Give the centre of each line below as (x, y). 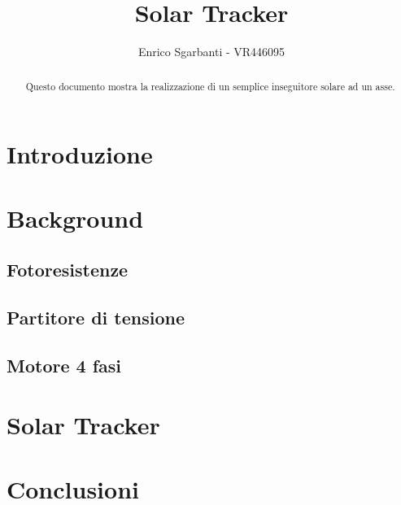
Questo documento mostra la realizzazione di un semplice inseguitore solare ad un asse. (210, 86)
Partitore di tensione (96, 317)
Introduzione (80, 154)
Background (75, 218)
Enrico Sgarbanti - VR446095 (211, 52)
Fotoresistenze (68, 270)
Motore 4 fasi (64, 365)
